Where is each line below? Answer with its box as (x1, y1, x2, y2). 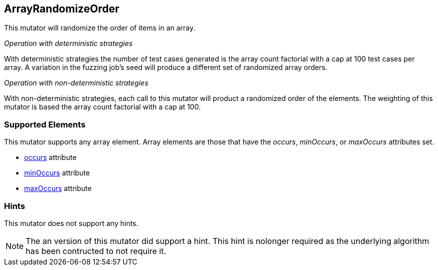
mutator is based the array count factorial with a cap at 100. (4, 102, 201, 111)
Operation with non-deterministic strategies (4, 78, 149, 87)
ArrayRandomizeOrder (4, 2, 119, 15)
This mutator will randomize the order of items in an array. (4, 23, 196, 32)
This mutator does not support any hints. (4, 218, 138, 227)
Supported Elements (4, 119, 86, 129)
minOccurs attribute (24, 168, 90, 177)
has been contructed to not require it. (26, 245, 167, 256)
